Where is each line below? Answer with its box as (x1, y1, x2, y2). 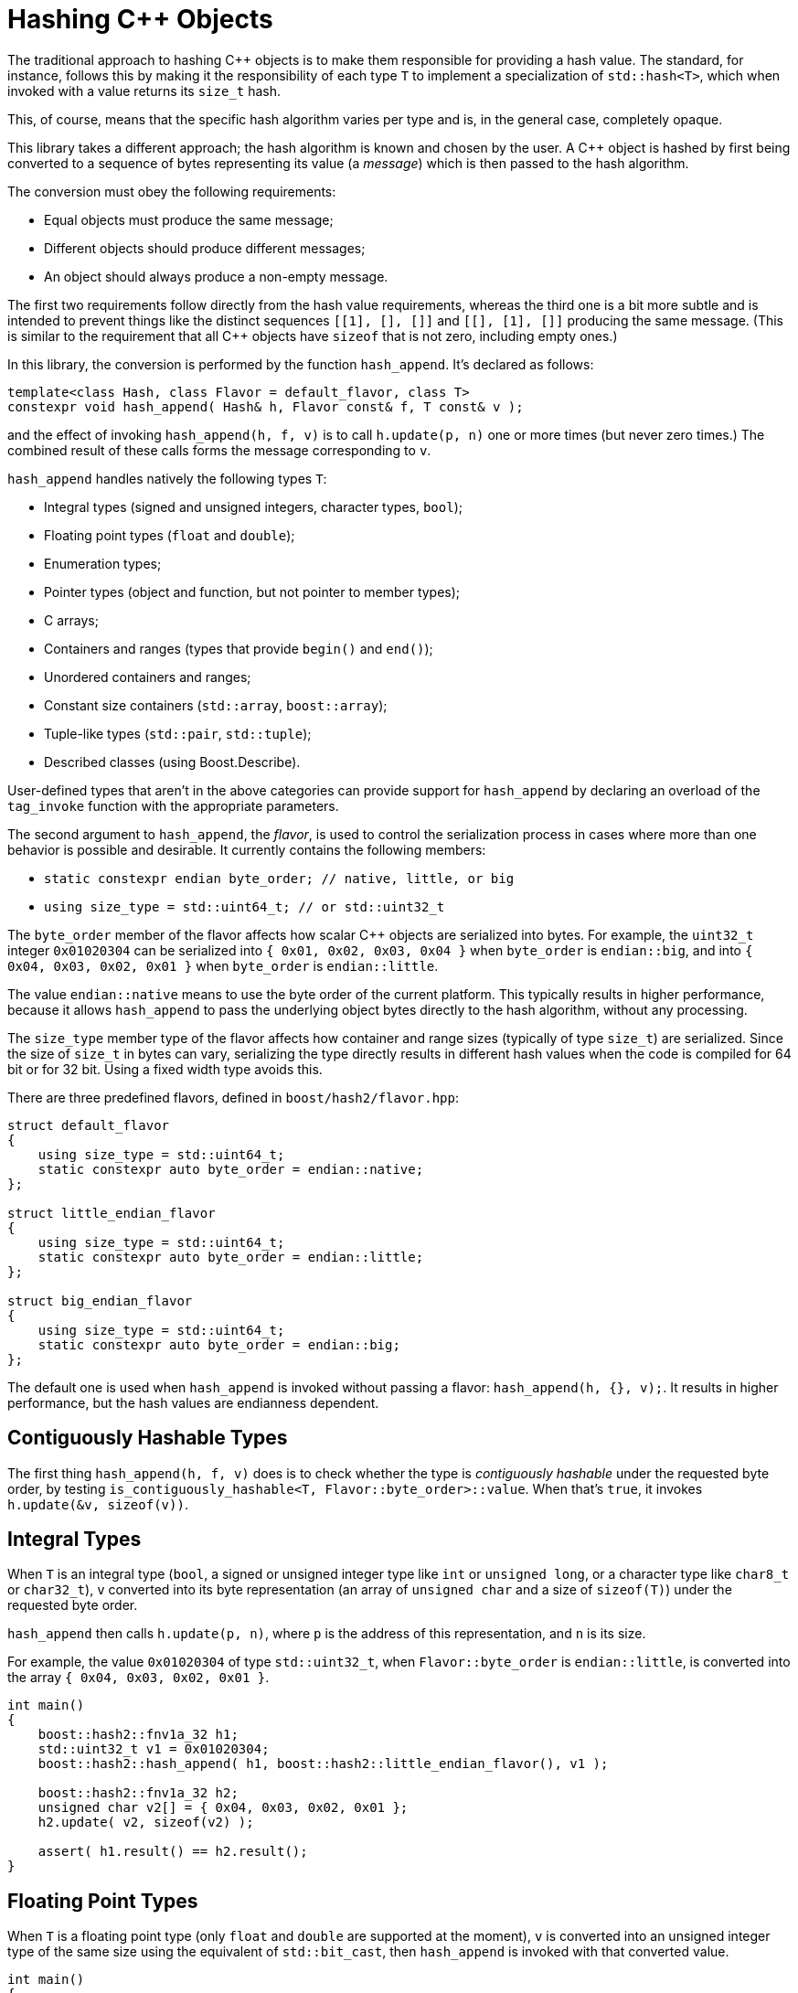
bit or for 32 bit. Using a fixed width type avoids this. (7, 1060, 323, 1077)
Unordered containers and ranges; (44, 668, 251, 685)
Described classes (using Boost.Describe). (44, 753, 301, 770)
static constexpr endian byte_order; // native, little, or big (44, 870, 515, 886)
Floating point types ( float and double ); (44, 527, 295, 543)
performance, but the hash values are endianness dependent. (7, 1394, 379, 1411)
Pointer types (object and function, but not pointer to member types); (44, 583, 461, 600)
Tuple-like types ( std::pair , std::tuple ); (44, 725, 312, 741)
